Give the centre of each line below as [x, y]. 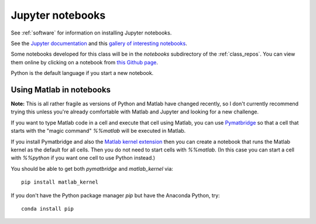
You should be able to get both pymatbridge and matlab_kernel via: [92, 168]
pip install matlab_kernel [60, 182]
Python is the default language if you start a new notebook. [82, 73]
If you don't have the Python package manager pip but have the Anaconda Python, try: [115, 195]
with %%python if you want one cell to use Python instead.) [83, 158]
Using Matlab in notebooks [61, 90]
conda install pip [48, 209]
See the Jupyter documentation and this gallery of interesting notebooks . [99, 43]
